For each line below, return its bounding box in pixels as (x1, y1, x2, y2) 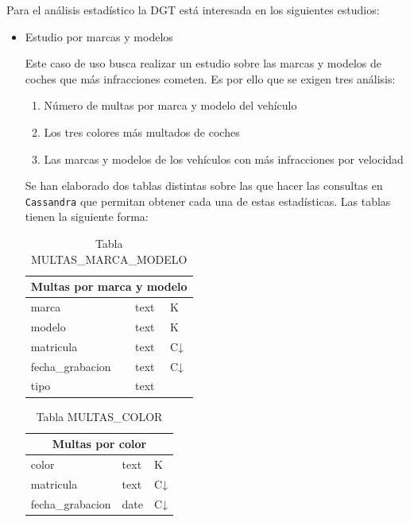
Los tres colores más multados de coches (44, 123, 240, 140)
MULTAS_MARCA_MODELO (30, 250, 188, 267)
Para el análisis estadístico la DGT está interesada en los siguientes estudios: (6, 2, 380, 17)
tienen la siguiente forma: (25, 208, 149, 225)
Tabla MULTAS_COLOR (36, 408, 163, 424)
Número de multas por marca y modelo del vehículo (44, 97, 297, 114)
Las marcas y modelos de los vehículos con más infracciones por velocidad (44, 150, 404, 167)
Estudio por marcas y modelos (25, 28, 173, 44)
